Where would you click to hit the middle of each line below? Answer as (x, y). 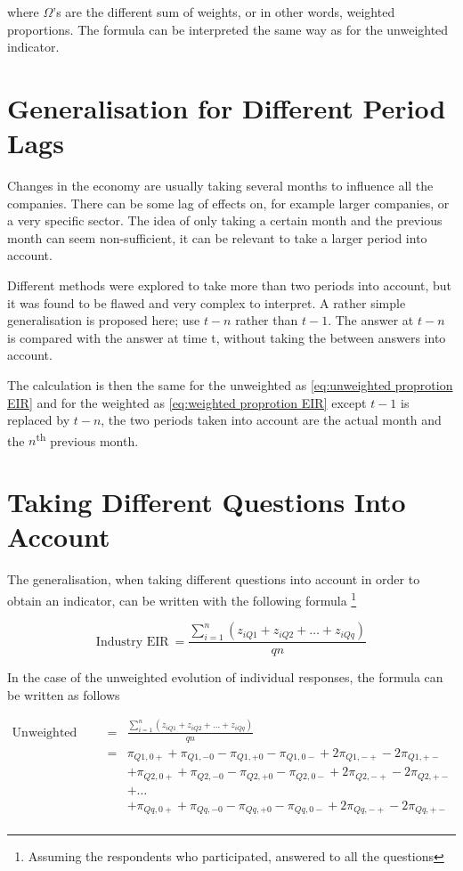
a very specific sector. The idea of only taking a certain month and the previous (225, 220)
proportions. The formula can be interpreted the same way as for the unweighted (228, 29)
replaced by (39, 420)
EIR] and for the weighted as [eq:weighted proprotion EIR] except (187, 402)
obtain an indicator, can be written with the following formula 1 (182, 598)
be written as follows (64, 694)
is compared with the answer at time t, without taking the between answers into (227, 337)
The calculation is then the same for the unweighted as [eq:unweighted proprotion (230, 385)
